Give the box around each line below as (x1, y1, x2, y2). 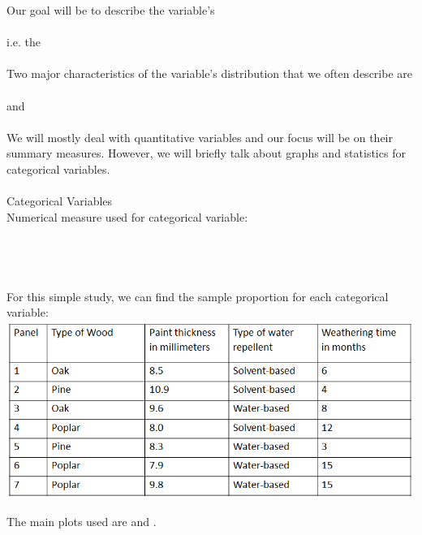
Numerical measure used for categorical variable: (6, 208, 248, 225)
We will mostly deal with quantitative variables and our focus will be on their (6, 128, 393, 145)
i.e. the (6, 33, 41, 50)
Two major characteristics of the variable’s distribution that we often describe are (6, 65, 412, 82)
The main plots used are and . (6, 512, 157, 529)
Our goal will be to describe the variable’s (6, 2, 215, 18)
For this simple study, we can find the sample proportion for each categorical (6, 287, 389, 304)
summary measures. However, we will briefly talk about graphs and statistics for (6, 145, 406, 162)
